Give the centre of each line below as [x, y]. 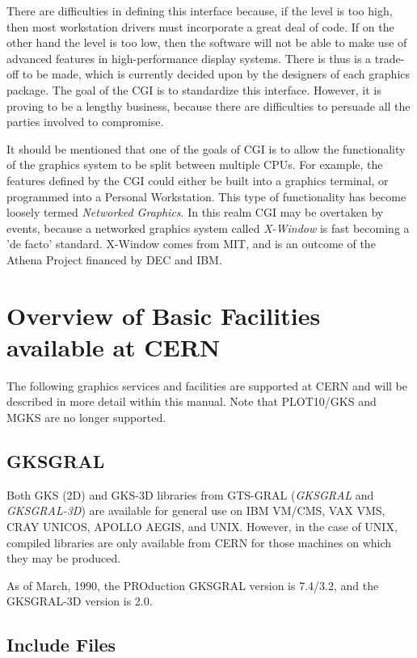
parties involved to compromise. [85, 122]
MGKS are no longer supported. [86, 417]
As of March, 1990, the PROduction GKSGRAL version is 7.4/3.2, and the [193, 585]
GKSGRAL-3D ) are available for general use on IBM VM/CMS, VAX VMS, [196, 510]
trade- [390, 58]
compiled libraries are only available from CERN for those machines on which [199, 542]
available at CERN [114, 346]
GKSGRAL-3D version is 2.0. [80, 601]
